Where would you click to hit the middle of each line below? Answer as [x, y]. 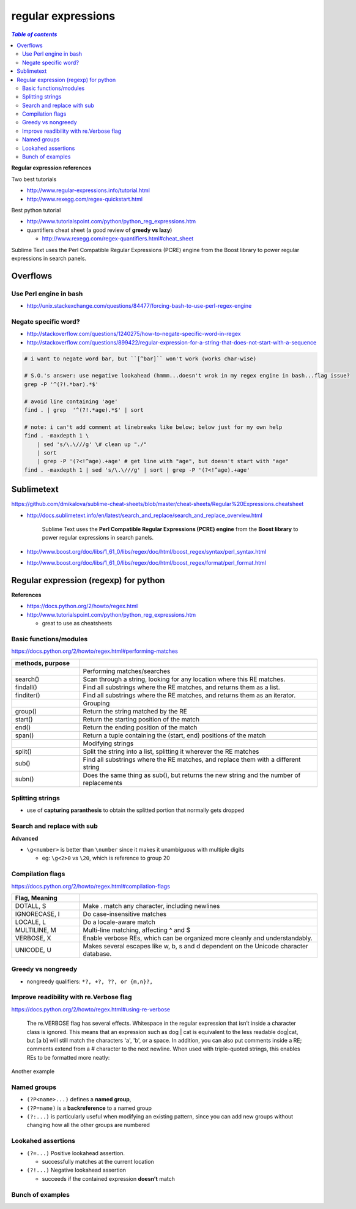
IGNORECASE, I [37, 913]
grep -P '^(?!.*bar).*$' [61, 384]
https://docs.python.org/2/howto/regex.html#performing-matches [95, 651]
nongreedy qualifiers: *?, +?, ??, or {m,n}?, [90, 981]
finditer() [28, 695]
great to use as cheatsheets [77, 623]
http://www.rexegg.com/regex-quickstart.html [85, 199]
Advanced [25, 838]
